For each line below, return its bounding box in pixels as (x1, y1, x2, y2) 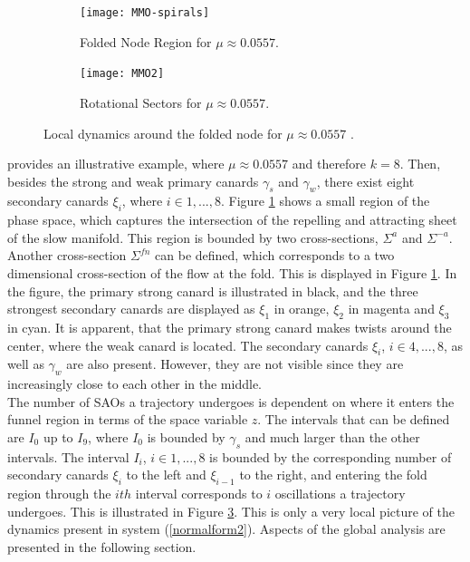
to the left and (126, 465, 206, 484)
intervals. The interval (7, 447, 129, 466)
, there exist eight (316, 171, 415, 190)
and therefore (292, 154, 367, 173)
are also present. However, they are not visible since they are (66, 354, 404, 373)
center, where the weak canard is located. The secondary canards (7, 335, 369, 354)
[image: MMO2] (80, 67, 165, 81)
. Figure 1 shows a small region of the (220, 191, 430, 210)
